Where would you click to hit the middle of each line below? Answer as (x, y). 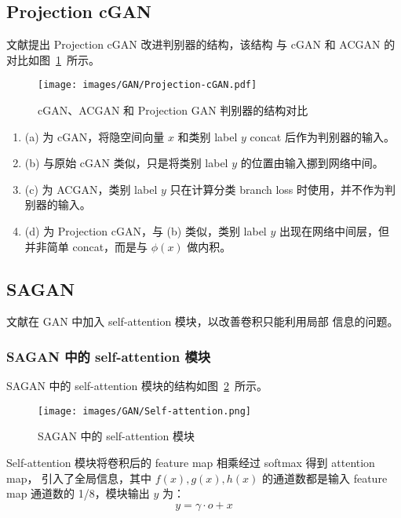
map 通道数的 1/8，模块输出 (78, 493)
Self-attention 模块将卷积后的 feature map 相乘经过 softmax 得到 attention (191, 463)
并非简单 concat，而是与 (86, 246)
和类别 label (208, 136)
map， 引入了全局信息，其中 (79, 478)
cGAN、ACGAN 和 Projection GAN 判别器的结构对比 (173, 110)
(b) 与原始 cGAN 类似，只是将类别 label (126, 163)
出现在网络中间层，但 (334, 231)
